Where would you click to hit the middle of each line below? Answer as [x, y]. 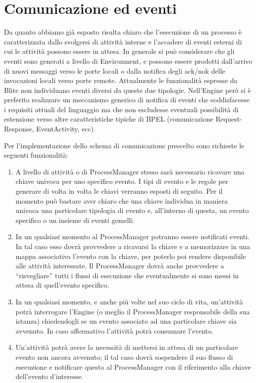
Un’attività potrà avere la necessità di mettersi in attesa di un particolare [127, 347]
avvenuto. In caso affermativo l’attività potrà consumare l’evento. [114, 330]
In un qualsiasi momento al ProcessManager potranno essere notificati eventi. [132, 236]
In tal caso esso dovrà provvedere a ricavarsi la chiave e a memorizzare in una [133, 246]
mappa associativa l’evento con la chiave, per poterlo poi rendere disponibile [131, 256]
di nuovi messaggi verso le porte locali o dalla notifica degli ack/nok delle [115, 70]
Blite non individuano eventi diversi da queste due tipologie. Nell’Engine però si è [128, 90]
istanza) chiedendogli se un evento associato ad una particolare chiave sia [126, 321]
